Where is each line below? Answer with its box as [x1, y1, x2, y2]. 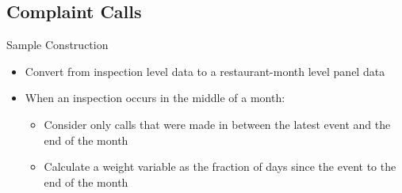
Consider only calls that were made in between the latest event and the [44, 115, 391, 132]
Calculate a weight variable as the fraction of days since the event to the [44, 158, 396, 175]
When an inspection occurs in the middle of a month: [25, 89, 285, 106]
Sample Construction [6, 36, 109, 53]
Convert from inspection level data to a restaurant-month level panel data [25, 62, 385, 79]
